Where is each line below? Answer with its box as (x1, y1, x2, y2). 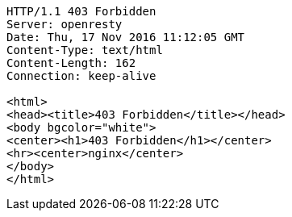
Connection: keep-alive (6, 69, 156, 82)
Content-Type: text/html (6, 44, 163, 56)
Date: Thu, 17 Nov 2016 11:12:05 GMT (6, 31, 245, 44)
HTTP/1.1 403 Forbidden (6, 5, 156, 18)
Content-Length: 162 (6, 56, 136, 69)
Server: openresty (6, 18, 123, 31)
